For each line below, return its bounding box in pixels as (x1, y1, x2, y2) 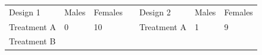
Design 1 (9, 5, 40, 18)
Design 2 (139, 5, 171, 18)
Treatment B (9, 35, 56, 47)
